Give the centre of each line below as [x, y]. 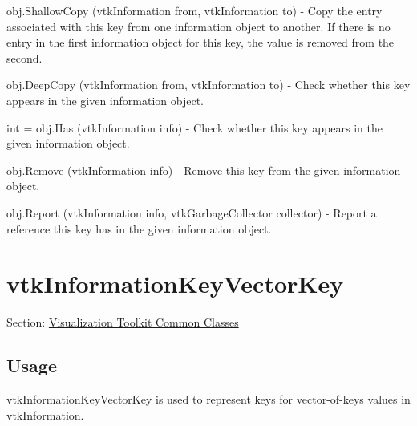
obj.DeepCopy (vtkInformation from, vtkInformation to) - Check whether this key [208, 85]
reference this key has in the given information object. [139, 228]
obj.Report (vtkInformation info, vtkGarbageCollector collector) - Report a [192, 212]
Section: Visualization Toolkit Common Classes [123, 322]
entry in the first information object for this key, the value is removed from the [200, 42]
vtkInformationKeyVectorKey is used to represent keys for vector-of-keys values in [208, 399]
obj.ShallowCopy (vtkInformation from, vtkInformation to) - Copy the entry [194, 10]
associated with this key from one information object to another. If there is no [198, 26]
